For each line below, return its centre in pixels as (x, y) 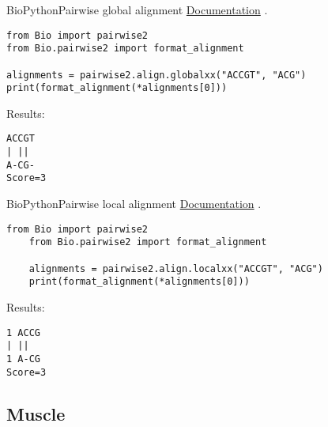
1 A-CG (23, 359)
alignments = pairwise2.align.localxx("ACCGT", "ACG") (176, 268)
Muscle (36, 413)
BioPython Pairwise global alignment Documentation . (137, 9)
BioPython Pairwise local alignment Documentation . (134, 204)
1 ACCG (23, 333)
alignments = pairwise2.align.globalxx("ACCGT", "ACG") (156, 75)
